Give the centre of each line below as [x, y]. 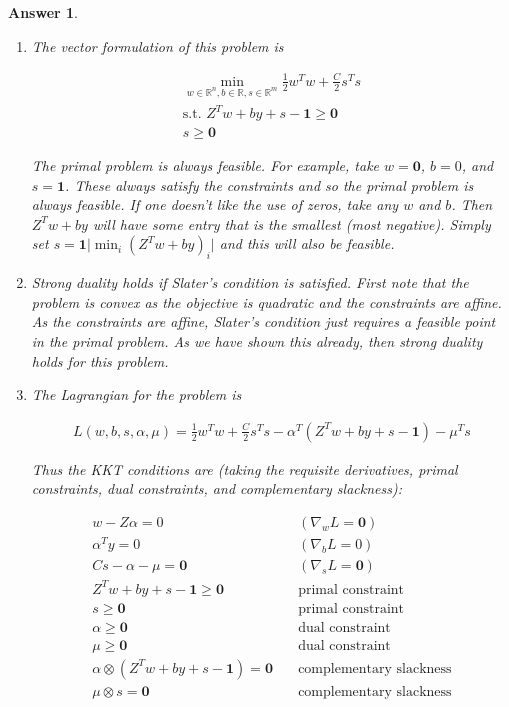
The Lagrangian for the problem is [136, 394]
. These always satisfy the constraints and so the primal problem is [269, 184]
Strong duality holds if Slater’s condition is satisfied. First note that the [250, 282]
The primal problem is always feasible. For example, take [205, 165]
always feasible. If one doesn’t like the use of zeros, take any [215, 204]
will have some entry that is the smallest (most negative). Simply [291, 223]
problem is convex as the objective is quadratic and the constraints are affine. [266, 301]
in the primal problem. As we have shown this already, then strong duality [257, 341]
